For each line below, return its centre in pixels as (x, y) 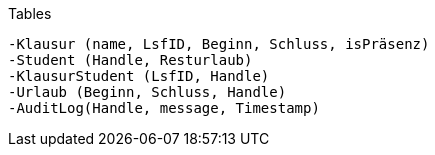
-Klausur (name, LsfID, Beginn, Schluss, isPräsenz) (219, 44)
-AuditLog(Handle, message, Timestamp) (164, 108)
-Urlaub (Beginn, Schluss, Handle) (147, 92)
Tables (30, 13)
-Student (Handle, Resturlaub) (130, 60)
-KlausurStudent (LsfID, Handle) (139, 76)
